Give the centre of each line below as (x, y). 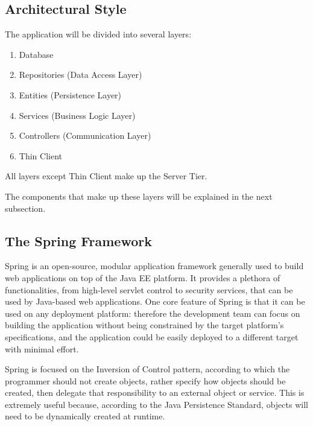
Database (36, 54)
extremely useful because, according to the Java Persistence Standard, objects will (156, 404)
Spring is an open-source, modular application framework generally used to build (154, 266)
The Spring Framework (78, 240)
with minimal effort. (42, 348)
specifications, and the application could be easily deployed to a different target (152, 336)
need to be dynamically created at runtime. (85, 416)
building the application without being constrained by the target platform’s (144, 325)
